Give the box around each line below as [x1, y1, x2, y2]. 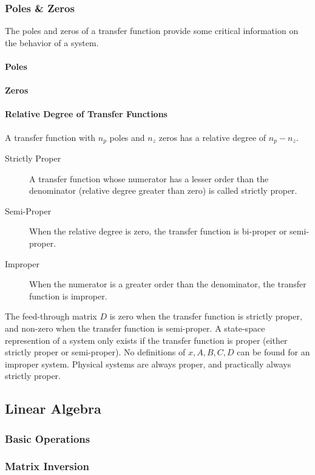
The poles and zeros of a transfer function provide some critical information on [5, 24, 299, 37]
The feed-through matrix [5, 310, 97, 323]
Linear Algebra [5, 399, 101, 418]
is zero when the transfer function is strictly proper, [109, 310, 302, 323]
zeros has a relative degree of [158, 131, 266, 143]
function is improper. [29, 289, 107, 302]
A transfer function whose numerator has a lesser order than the [29, 172, 269, 185]
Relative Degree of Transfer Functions [5, 108, 168, 120]
